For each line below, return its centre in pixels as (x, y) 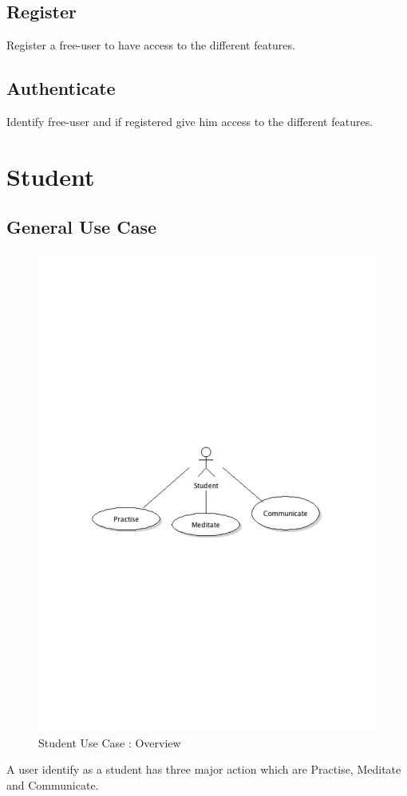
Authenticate (61, 88)
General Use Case (81, 227)
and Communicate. (53, 784)
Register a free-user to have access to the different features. (151, 45)
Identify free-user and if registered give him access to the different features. (190, 121)
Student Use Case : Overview (110, 742)
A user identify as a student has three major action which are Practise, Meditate (204, 769)
